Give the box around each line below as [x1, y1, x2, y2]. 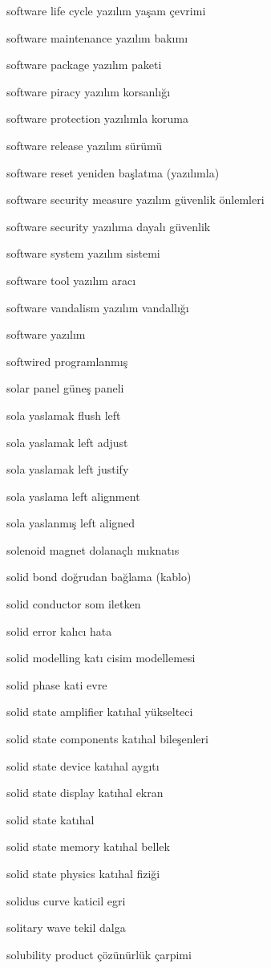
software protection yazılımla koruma [6, 110, 188, 127]
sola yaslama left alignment [6, 487, 140, 504]
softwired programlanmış [6, 352, 128, 369]
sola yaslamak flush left [6, 406, 121, 423]
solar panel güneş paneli [6, 380, 124, 397]
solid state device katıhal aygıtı [6, 757, 160, 774]
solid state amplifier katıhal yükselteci [6, 703, 193, 720]
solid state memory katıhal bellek [6, 838, 170, 855]
